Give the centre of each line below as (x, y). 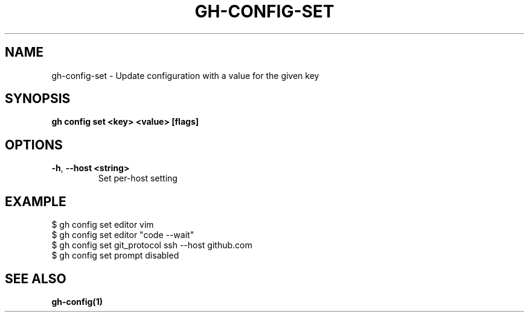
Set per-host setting (138, 178)
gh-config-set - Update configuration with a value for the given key (185, 75)
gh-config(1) (77, 301)
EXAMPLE (36, 201)
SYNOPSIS (38, 99)
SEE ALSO (36, 278)
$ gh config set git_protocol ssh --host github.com (152, 245)
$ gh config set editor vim (103, 225)
